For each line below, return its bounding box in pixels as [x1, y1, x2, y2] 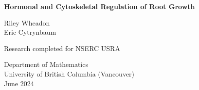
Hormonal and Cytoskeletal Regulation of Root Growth [4, 1, 195, 11]
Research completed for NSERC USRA [4, 43, 120, 53]
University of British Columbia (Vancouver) [4, 68, 135, 78]
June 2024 [4, 78, 34, 88]
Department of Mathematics [4, 59, 88, 69]
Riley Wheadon [4, 17, 50, 27]
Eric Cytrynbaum [4, 27, 56, 37]
